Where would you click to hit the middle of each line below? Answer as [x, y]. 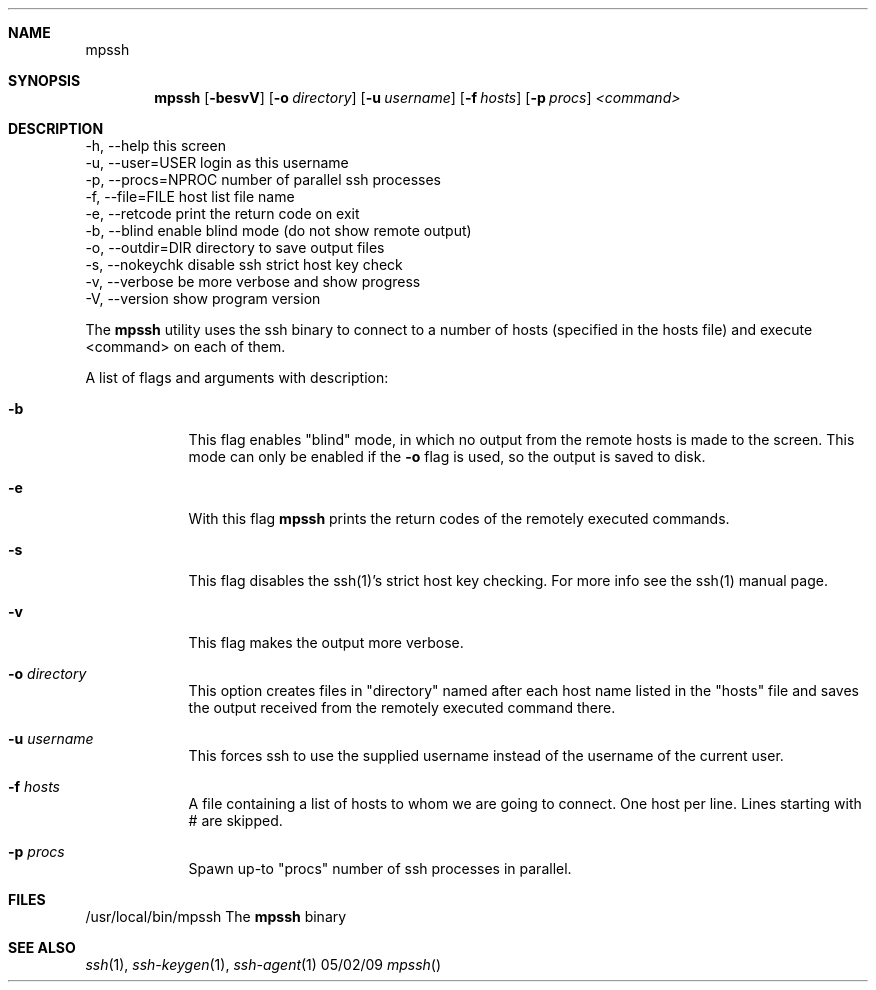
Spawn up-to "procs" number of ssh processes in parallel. [380, 868]
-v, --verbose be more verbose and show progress [253, 281]
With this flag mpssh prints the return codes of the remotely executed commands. [459, 518]
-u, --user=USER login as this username [217, 162]
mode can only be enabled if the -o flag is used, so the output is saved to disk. [447, 456]
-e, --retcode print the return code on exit [222, 213]
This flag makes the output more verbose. [326, 642]
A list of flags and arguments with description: [237, 377]
